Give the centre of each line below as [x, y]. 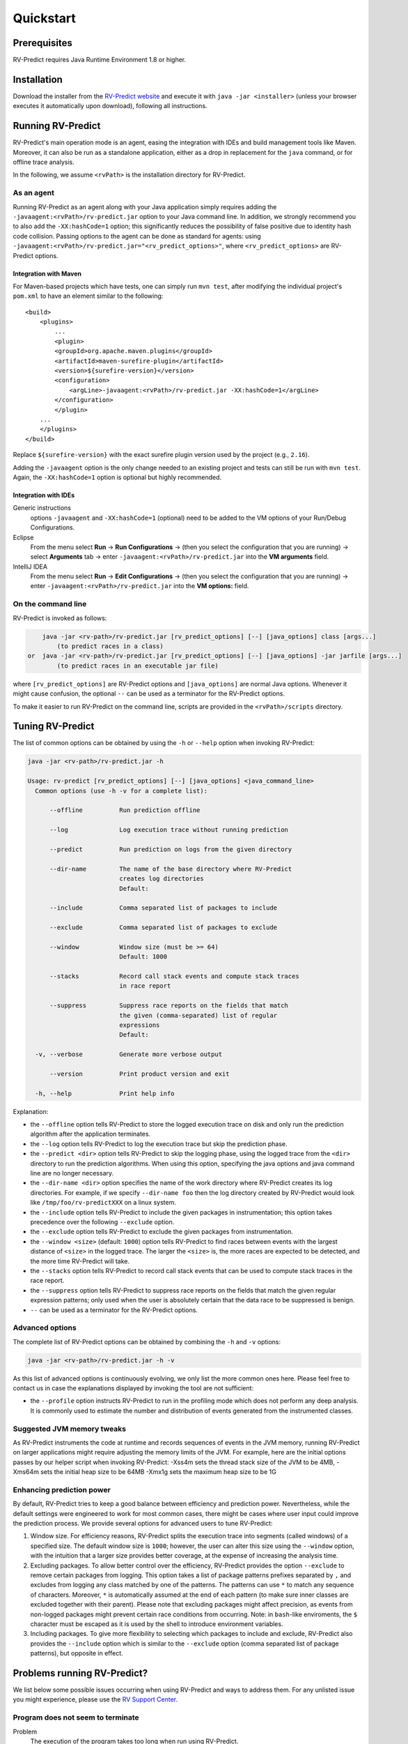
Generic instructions [42, 508]
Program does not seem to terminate [76, 1717]
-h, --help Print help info [105, 1093]
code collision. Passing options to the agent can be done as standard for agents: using [137, 236]
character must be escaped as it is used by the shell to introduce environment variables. [157, 1624]
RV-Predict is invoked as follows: [60, 618]
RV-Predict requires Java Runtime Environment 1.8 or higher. [100, 60]
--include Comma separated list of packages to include [164, 908]
